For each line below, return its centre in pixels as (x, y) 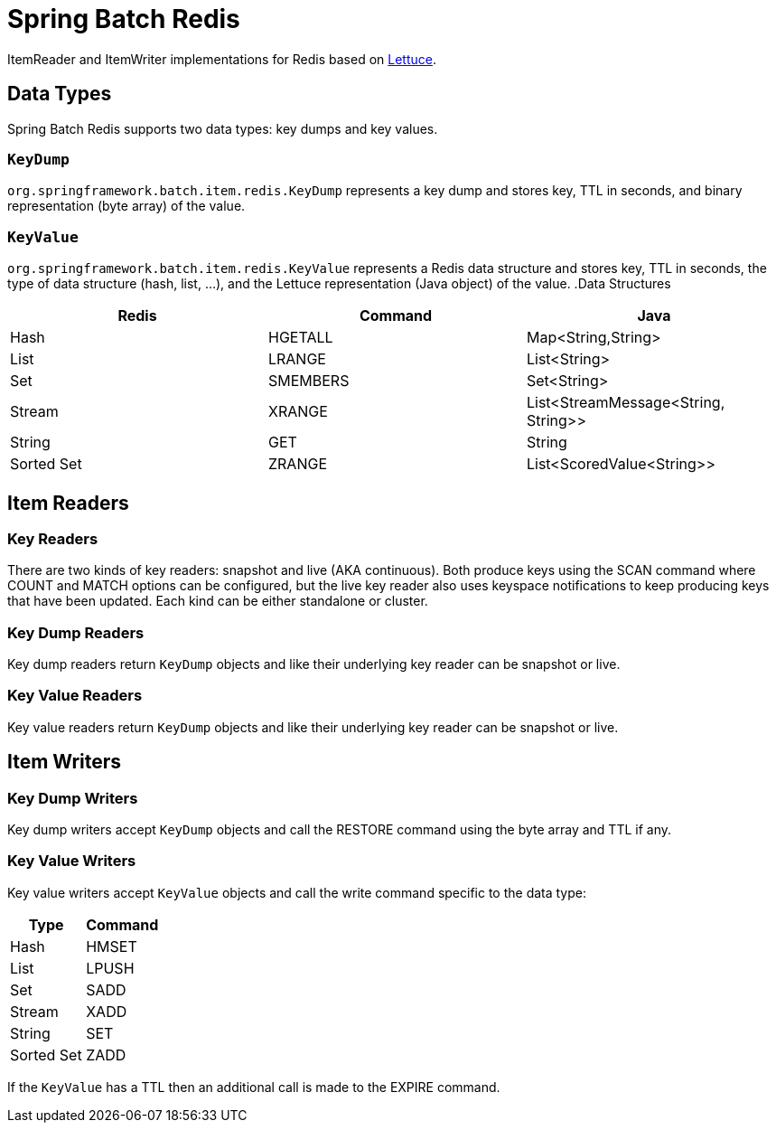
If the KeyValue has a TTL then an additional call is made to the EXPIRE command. (254, 1087)
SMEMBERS (309, 381)
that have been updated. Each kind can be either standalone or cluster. (218, 601)
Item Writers (65, 762)
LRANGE (297, 359)
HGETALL (300, 338)
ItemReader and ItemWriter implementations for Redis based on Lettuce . (222, 59)
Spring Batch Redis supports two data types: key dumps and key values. (223, 128)
